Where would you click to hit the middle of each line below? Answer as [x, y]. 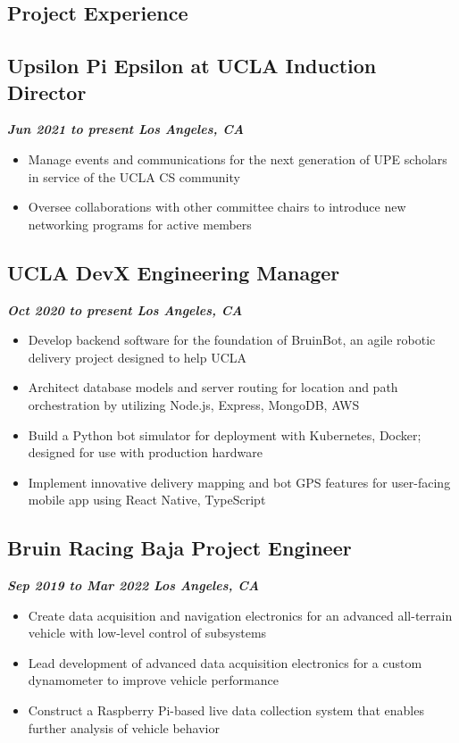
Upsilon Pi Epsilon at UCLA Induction [192, 66]
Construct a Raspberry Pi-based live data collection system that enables [226, 710]
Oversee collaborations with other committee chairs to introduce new [217, 207]
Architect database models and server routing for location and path [213, 387]
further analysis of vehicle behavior [124, 727]
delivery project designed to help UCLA [137, 357]
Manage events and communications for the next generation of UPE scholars [238, 159]
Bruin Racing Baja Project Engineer [179, 548]
